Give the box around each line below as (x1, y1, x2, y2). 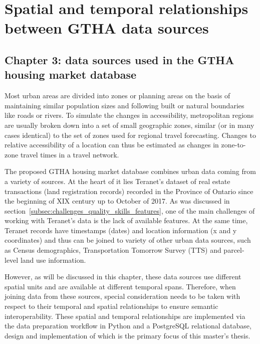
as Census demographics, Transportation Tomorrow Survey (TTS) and (5, 245, 221, 255)
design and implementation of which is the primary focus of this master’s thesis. (5, 330, 250, 340)
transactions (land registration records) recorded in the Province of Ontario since (5, 186, 253, 196)
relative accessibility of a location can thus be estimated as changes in (5, 139, 219, 150)
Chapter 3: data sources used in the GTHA (5, 52, 234, 67)
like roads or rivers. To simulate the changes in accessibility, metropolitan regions (5, 110, 254, 120)
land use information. (20, 254, 86, 265)
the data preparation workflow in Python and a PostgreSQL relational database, (5, 320, 251, 331)
